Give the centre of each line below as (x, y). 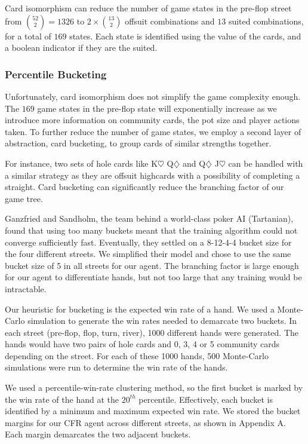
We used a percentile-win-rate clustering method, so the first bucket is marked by (154, 388)
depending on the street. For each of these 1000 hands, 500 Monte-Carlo (137, 355)
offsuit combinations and (170, 21)
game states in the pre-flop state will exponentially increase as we (157, 108)
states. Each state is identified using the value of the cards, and (185, 36)
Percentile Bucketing (56, 74)
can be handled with (266, 163)
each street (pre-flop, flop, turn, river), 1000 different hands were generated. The (152, 332)
